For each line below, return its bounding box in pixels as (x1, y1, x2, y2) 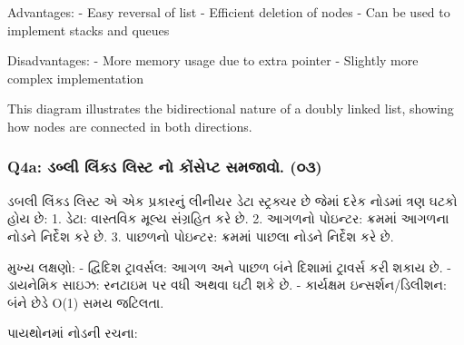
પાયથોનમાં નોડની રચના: (7, 323, 138, 342)
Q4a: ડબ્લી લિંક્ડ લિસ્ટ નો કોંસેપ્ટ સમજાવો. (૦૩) (7, 155, 322, 178)
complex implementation (7, 68, 144, 87)
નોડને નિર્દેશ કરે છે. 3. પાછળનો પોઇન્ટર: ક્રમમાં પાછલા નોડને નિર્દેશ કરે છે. (7, 226, 394, 245)
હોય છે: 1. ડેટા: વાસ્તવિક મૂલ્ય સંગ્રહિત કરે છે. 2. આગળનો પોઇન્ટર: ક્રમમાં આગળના (7, 209, 449, 228)
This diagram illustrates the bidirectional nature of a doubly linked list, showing (7, 99, 454, 118)
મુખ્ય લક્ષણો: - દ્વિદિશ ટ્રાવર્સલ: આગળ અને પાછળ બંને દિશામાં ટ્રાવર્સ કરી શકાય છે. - (7, 257, 451, 276)
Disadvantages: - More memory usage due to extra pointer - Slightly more (7, 51, 419, 70)
